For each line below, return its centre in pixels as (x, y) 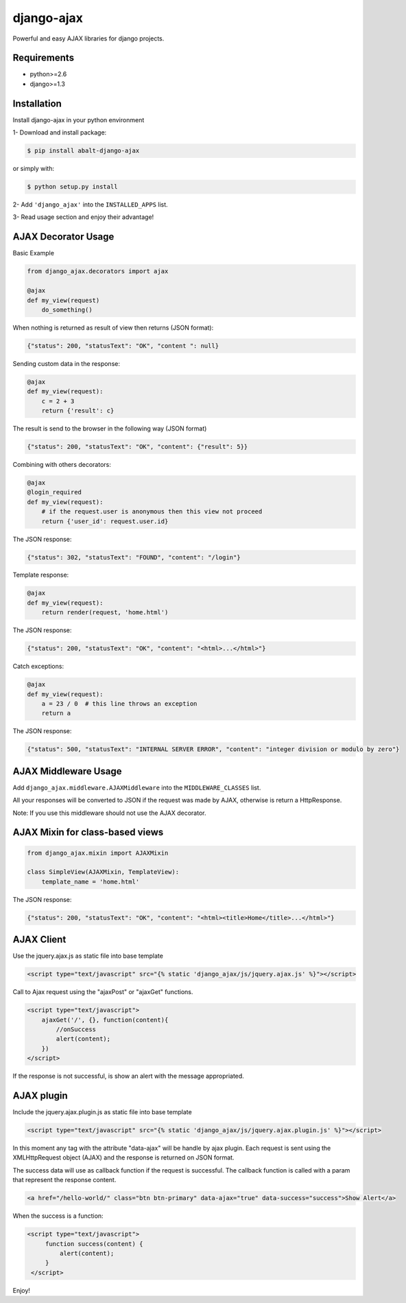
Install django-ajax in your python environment (79, 119)
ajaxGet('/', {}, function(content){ (105, 1020)
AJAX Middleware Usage (67, 771)
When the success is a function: (58, 1216)
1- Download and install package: (60, 132)
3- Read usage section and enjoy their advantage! (83, 217)
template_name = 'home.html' (91, 881)
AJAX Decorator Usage (63, 237)
